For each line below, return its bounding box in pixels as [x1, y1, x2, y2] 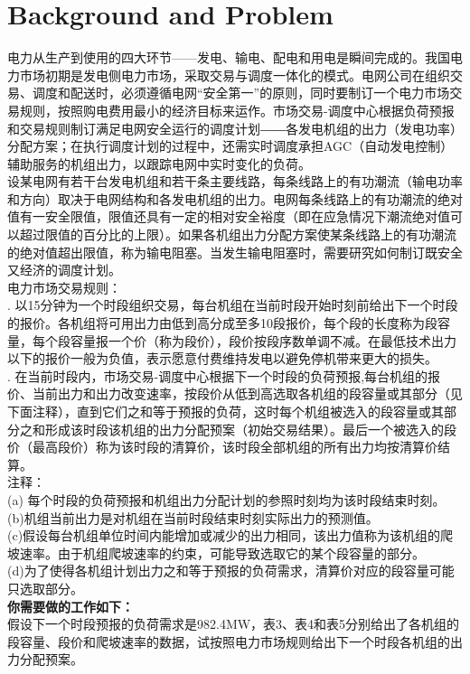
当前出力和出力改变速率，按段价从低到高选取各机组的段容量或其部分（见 [32, 384, 463, 403]
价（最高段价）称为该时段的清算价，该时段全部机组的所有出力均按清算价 [7, 437, 437, 456]
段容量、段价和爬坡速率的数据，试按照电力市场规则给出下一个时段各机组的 [7, 632, 450, 651]
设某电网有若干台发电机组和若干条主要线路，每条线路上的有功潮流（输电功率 [7, 172, 463, 191]
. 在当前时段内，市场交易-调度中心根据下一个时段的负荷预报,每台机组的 [7, 366, 428, 385]
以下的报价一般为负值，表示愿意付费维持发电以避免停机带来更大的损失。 [7, 349, 437, 368]
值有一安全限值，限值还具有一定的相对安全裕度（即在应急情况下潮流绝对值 [7, 207, 450, 226]
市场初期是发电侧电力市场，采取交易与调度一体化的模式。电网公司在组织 [19, 65, 450, 84]
